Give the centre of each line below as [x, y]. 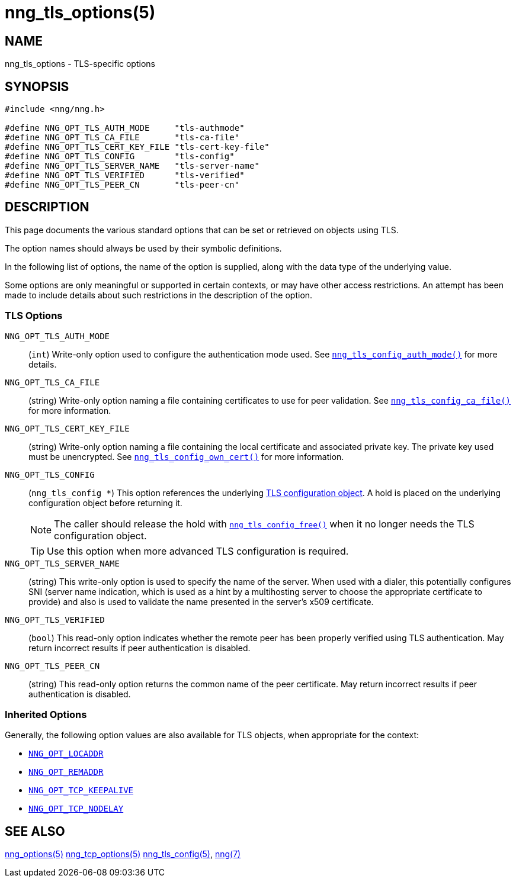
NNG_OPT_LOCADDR [66, 754]
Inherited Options [46, 714]
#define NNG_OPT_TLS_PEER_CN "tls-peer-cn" [122, 185]
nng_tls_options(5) [80, 12]
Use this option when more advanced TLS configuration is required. [198, 551]
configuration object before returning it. [105, 503]
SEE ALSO [35, 831]
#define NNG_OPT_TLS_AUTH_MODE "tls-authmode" [125, 128]
